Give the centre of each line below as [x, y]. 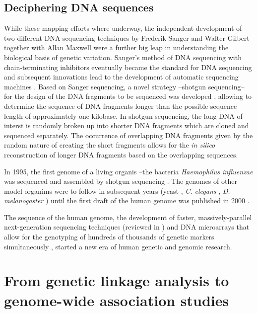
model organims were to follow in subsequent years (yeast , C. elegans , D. [117, 191]
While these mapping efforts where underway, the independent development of [123, 28]
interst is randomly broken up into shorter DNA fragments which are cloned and [127, 125]
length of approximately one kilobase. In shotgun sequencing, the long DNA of [123, 116]
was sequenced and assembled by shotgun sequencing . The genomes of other [121, 181]
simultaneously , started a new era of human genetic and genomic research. [118, 246]
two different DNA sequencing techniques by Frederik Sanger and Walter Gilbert [127, 38]
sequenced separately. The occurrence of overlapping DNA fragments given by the [128, 135]
